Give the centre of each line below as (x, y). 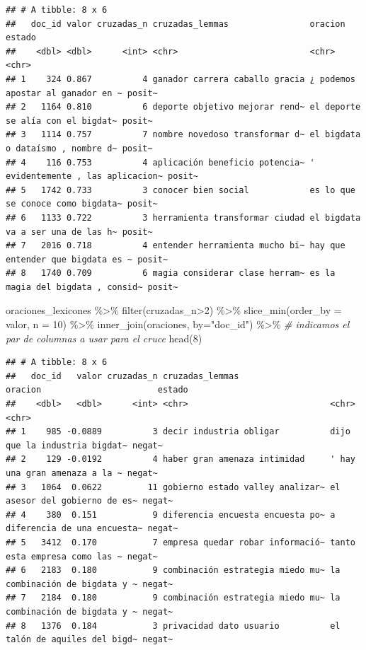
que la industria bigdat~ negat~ (84, 445)
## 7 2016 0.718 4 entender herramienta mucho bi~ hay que (176, 246)
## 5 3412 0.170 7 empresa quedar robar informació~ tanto (181, 542)
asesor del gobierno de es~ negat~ (90, 501)
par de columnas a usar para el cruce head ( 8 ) (104, 338)
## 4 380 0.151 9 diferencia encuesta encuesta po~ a (171, 515)
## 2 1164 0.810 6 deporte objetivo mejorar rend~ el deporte (183, 107)
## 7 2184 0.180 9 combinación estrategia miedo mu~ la (173, 598)
